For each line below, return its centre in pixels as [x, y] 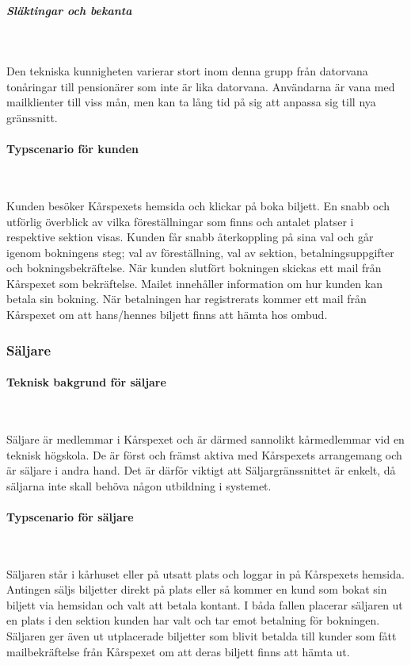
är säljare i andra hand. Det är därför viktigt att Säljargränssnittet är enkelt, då [201, 470]
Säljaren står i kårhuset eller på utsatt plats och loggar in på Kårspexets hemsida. [205, 573]
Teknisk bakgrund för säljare [86, 382]
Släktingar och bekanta [69, 10]
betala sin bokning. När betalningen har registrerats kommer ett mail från [186, 299]
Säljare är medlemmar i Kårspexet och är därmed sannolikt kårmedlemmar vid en [205, 438]
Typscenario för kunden [72, 149]
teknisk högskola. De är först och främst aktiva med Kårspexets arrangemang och [204, 454]
